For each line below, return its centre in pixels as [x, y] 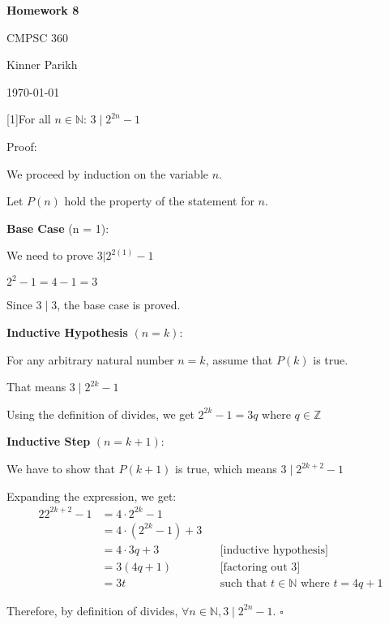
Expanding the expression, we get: [92, 496]
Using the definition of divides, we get [100, 414]
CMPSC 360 [38, 37]
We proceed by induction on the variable [107, 173]
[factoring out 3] [260, 567]
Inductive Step [49, 441]
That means [36, 387]
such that [244, 583]
